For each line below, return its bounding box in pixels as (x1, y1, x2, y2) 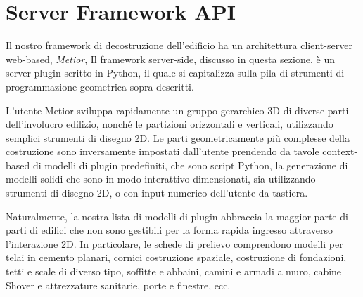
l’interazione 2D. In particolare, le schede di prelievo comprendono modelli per (6, 236, 343, 251)
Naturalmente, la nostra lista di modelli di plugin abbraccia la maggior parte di (6, 209, 348, 223)
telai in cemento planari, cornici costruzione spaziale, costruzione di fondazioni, (6, 250, 347, 265)
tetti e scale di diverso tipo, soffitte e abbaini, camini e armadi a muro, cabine (6, 264, 342, 279)
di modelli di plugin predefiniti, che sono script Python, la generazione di (32, 157, 348, 172)
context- (322, 144, 358, 159)
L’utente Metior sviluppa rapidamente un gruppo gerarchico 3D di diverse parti (6, 103, 349, 117)
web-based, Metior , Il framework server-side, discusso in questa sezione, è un (6, 51, 335, 66)
